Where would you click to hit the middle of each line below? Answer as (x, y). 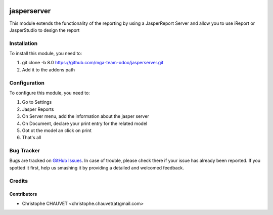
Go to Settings (37, 102)
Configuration (27, 82)
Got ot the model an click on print (57, 130)
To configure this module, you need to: (50, 93)
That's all (32, 138)
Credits (18, 181)
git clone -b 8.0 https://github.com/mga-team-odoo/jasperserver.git (93, 63)
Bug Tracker (25, 151)
